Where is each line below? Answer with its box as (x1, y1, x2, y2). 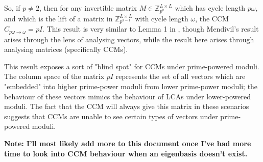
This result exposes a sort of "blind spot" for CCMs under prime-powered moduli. (4, 61, 259, 71)
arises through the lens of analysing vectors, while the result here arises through (4, 34, 254, 44)
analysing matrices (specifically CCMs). (4, 44, 128, 55)
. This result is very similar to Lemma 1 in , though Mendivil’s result (42, 23, 259, 34)
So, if (4, 3, 20, 13)
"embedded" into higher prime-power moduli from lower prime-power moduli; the (4, 80, 258, 91)
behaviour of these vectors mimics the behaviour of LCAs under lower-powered (4, 91, 251, 101)
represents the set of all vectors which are (115, 71, 246, 82)
